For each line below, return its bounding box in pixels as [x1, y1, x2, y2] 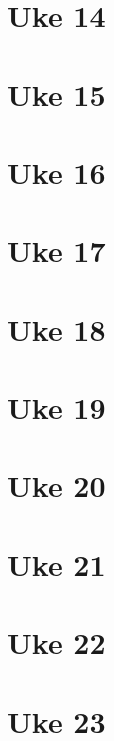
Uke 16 [7, 151, 106, 192]
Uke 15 [7, 73, 106, 114]
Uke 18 [7, 308, 106, 349]
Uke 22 [7, 622, 106, 663]
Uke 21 [7, 543, 106, 584]
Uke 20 [7, 465, 106, 506]
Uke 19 [7, 387, 106, 428]
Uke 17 [7, 230, 106, 271]
